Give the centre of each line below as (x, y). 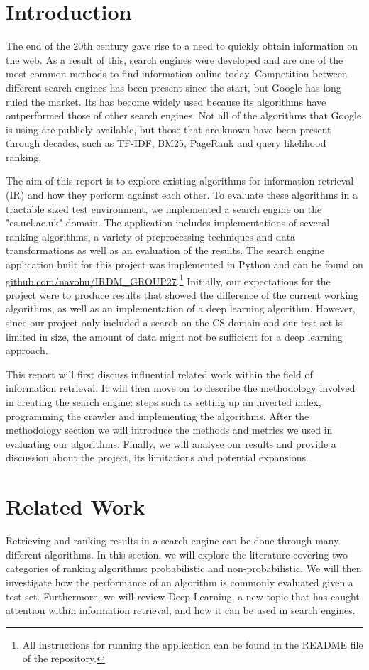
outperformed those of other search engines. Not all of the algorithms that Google (184, 115)
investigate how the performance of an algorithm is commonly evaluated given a (180, 582)
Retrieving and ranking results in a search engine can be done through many (172, 540)
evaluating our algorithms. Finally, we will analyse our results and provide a (171, 443)
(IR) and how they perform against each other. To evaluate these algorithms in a (182, 195)
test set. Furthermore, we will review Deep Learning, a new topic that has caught (183, 596)
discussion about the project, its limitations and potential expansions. (157, 457)
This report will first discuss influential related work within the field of (159, 374)
